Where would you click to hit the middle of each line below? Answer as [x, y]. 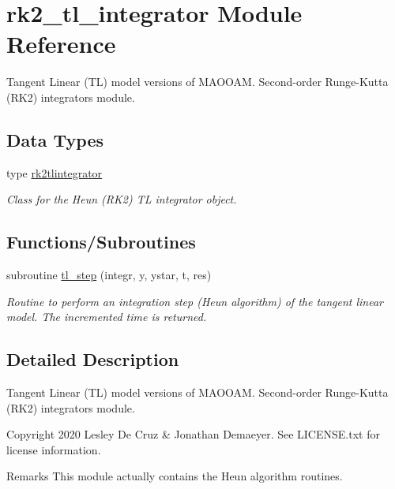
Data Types [55, 139]
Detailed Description [93, 359]
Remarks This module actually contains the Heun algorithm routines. [175, 476]
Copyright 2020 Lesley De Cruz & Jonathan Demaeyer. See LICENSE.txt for [193, 434]
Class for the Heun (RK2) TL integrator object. [122, 199]
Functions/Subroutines [101, 242]
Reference [61, 44]
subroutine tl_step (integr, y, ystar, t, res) [109, 275]
